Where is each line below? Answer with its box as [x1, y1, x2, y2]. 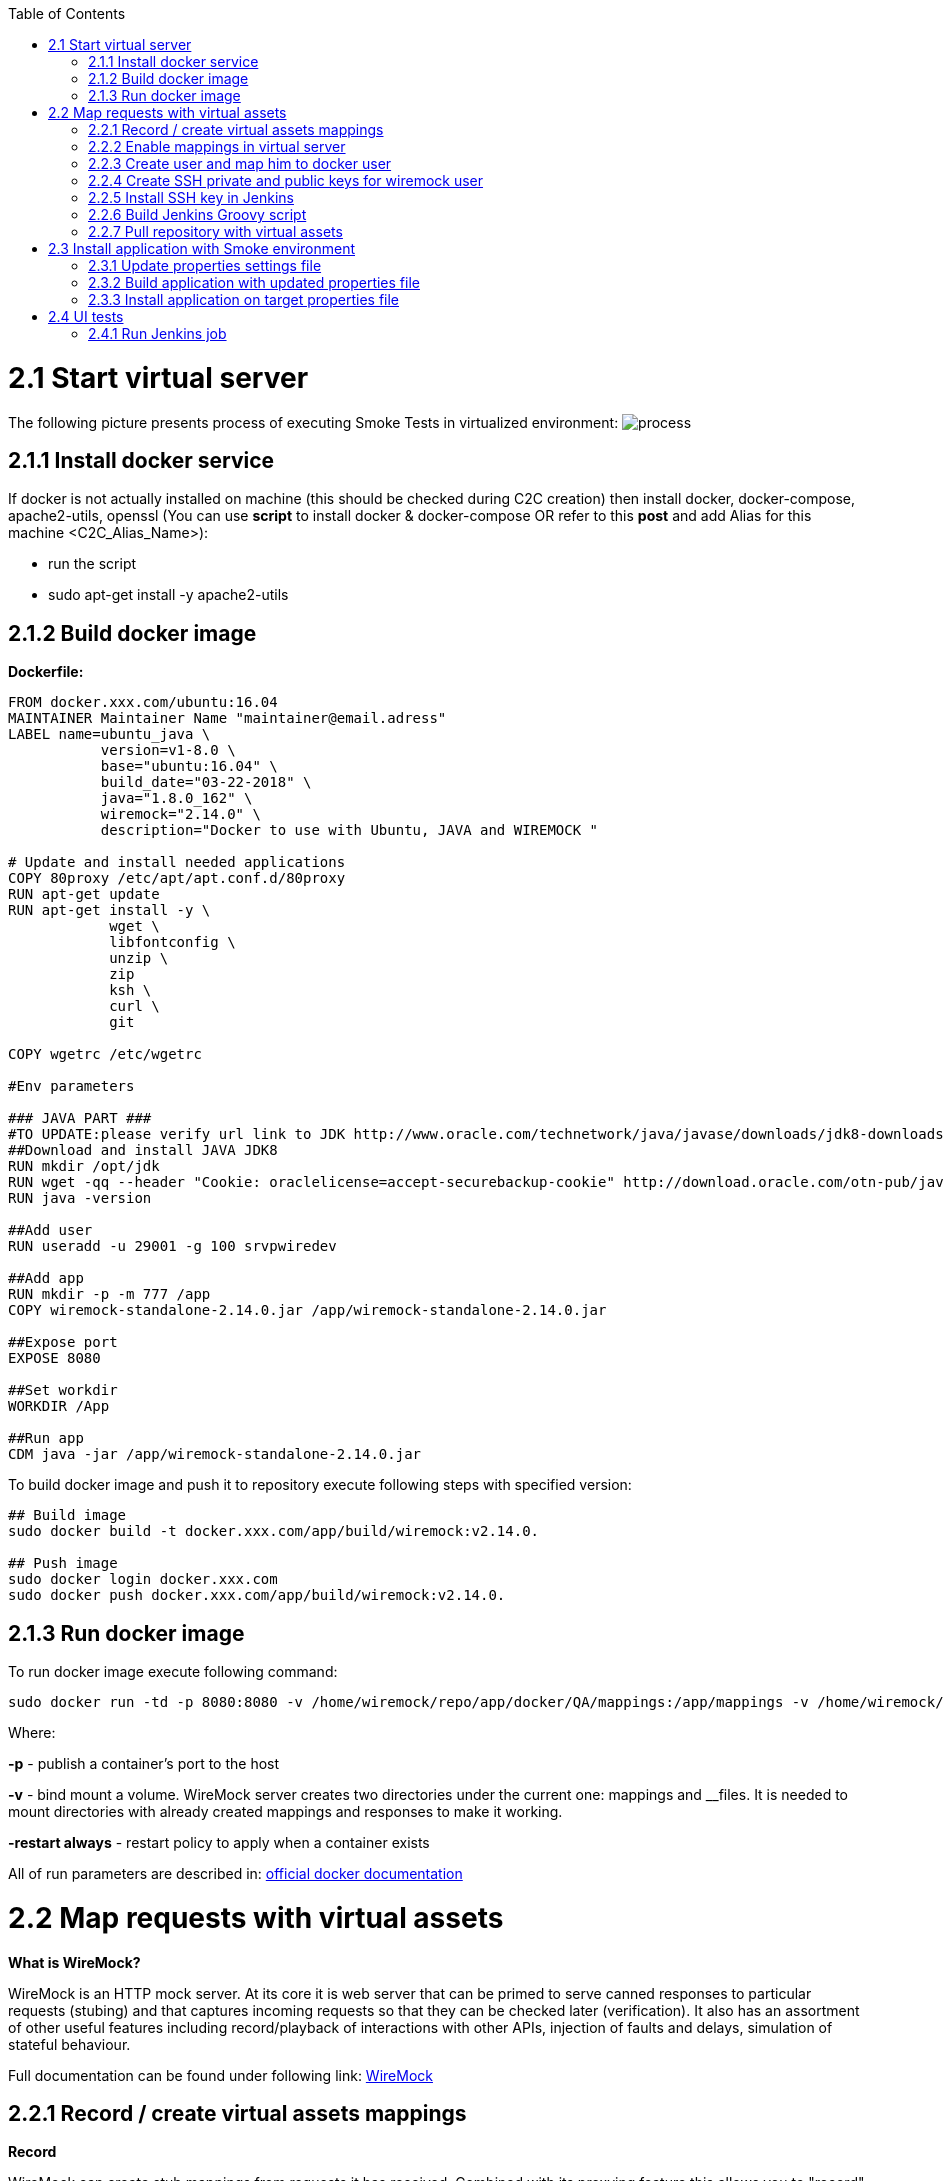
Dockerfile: [8, 663, 84, 681]
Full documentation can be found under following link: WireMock [8, 2066, 433, 2084]
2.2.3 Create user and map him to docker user [88, 155, 392, 172]
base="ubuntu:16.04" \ [100, 758, 278, 775]
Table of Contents [8, 5, 126, 22]
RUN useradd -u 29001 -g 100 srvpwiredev [8, 1238, 337, 1255]
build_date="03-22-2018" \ [100, 774, 312, 791]
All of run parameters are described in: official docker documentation [8, 1865, 463, 1883]
